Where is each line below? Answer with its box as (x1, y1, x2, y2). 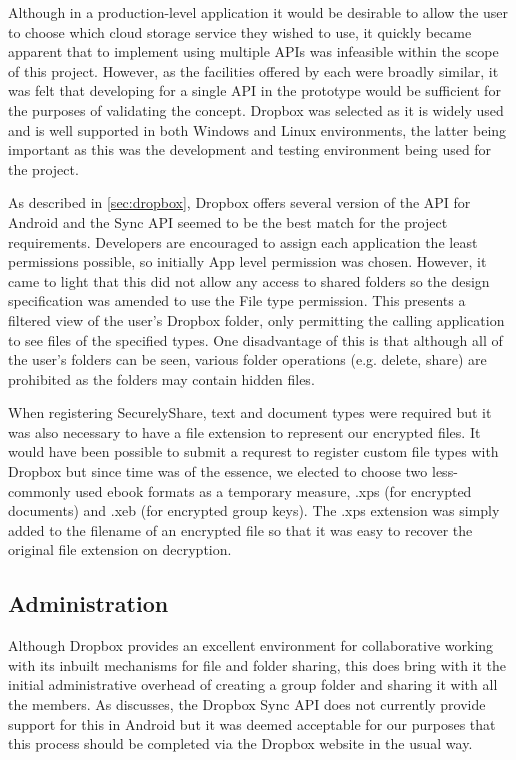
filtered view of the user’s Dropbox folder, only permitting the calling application (8, 309, 505, 330)
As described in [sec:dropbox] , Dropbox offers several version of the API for (8, 192, 471, 213)
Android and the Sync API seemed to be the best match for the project (8, 211, 448, 232)
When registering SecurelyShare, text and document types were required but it (8, 402, 492, 423)
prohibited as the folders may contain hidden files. (8, 368, 315, 389)
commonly (8, 480, 71, 501)
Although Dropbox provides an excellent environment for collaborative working (8, 635, 494, 656)
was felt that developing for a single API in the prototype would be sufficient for (8, 80, 501, 101)
